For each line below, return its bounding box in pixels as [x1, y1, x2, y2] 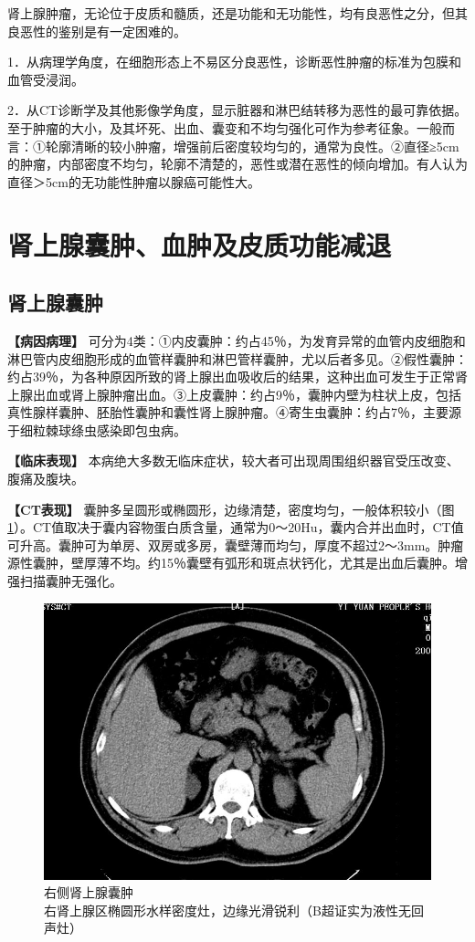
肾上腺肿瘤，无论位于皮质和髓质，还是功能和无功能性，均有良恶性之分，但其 [7, 4, 468, 22]
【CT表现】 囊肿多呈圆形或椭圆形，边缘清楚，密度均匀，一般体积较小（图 [7, 499, 455, 518]
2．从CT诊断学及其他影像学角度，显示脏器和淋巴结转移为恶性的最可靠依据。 [7, 100, 468, 120]
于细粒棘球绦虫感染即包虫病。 [7, 420, 186, 439]
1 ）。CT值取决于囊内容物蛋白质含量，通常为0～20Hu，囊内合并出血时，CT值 [7, 518, 464, 537]
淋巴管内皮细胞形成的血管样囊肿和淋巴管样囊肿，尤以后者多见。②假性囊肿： [7, 349, 468, 368]
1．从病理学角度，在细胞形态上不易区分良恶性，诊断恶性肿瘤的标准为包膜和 [7, 52, 461, 71]
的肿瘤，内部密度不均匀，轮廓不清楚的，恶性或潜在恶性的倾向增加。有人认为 [7, 154, 468, 173]
